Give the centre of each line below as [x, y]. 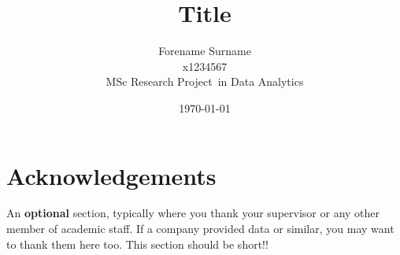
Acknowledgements [111, 175]
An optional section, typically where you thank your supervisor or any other [193, 213]
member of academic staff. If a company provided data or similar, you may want [200, 229]
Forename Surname [205, 51]
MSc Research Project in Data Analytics [205, 81]
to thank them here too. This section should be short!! [137, 244]
